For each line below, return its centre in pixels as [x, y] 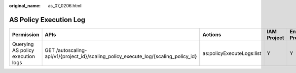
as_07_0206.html [65, 6]
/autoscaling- [72, 50]
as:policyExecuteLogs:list [232, 53]
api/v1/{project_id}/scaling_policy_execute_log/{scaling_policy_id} [121, 56]
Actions [212, 34]
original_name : [25, 6]
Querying [23, 44]
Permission [26, 34]
